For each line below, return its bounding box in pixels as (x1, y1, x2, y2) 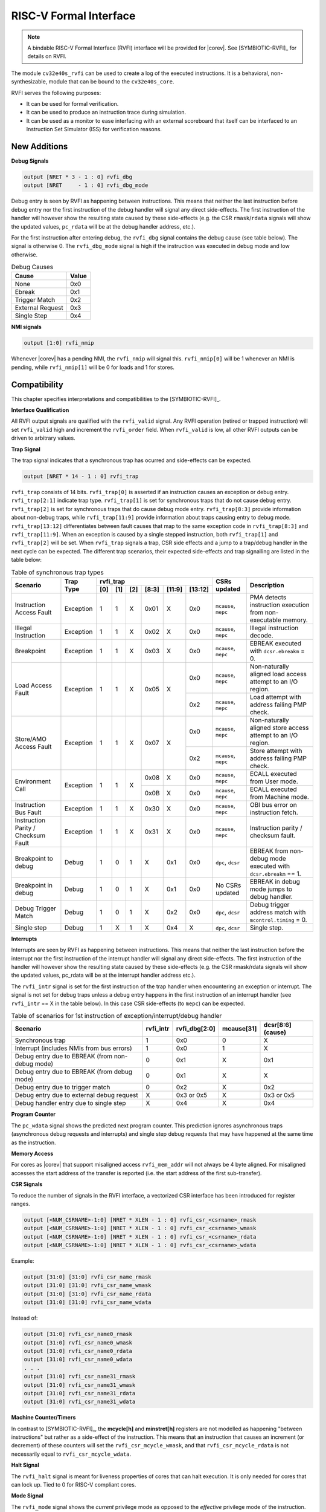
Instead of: (11, 1314, 39, 1321)
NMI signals (11, 324, 42, 331)
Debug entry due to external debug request (14, 1091, 138, 1100)
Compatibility (11, 379, 63, 389)
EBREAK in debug (249, 877, 300, 885)
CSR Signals (11, 1181, 43, 1188)
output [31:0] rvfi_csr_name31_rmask (24, 1373, 136, 1380)
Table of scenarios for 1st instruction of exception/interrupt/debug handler (11, 1012, 222, 1020)
